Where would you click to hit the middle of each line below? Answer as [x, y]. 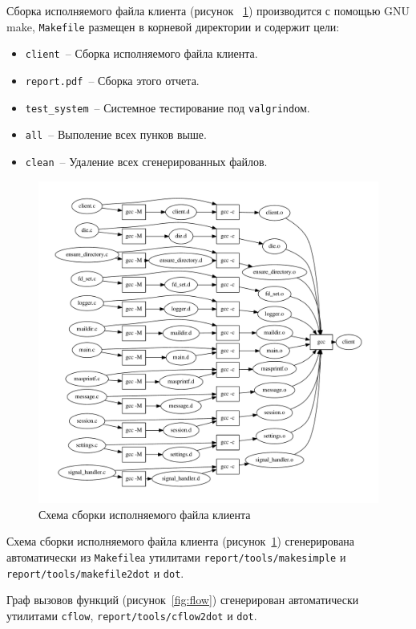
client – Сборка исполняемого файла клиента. [141, 53]
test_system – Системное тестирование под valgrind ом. [168, 107]
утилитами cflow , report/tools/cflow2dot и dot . [132, 615]
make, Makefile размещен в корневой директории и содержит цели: [173, 26]
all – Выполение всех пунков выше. [116, 134]
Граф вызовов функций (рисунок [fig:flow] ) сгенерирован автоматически [183, 600]
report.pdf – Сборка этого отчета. [112, 80]
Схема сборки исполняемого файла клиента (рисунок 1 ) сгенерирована [181, 541]
